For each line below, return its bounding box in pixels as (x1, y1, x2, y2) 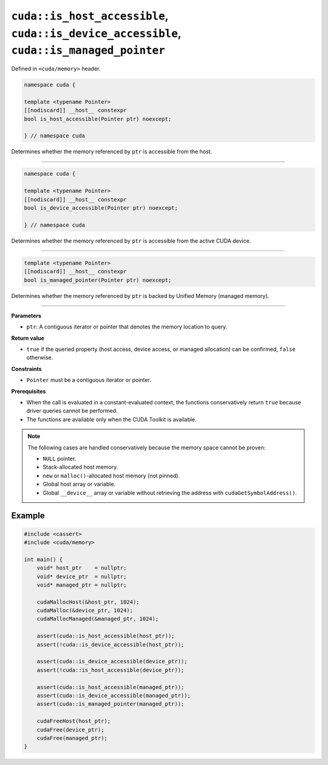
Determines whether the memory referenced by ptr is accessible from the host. (11, 148, 213, 155)
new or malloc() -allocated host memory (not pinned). (43, 472, 180, 479)
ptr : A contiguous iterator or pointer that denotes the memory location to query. (26, 323, 228, 331)
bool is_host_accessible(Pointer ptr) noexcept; (24, 116, 172, 122)
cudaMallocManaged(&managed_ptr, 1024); (36, 615, 159, 623)
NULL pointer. (43, 455, 77, 462)
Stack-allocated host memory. (43, 463, 118, 471)
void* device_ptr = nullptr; (36, 573, 127, 580)
